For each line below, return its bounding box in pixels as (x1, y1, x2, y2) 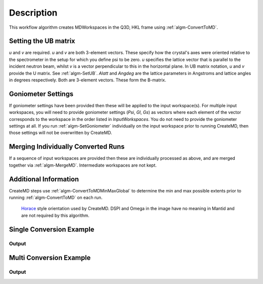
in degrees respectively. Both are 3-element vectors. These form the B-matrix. (9, 77, 167, 83)
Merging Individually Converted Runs (9, 143, 125, 151)
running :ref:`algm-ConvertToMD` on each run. (9, 195, 103, 201)
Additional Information (9, 175, 79, 183)
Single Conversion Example (9, 225, 94, 233)
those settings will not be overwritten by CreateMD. (9, 130, 112, 136)
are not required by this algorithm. (21, 212, 90, 218)
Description (9, 7, 58, 18)
